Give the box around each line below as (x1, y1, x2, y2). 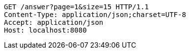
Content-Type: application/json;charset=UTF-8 (4, 11, 186, 18)
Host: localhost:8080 (4, 26, 87, 34)
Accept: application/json (4, 18, 104, 26)
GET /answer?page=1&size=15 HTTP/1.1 (4, 3, 149, 11)
